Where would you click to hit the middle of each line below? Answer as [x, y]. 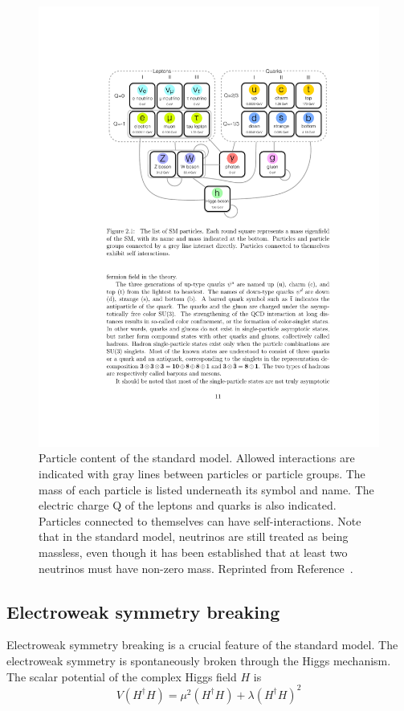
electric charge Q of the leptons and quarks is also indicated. [188, 505]
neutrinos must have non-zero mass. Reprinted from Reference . [196, 568]
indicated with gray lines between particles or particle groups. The [202, 474]
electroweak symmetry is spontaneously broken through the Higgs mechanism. [199, 661]
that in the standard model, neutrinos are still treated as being [194, 536]
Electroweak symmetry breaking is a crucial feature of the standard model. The [202, 645]
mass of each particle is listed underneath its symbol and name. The [206, 489]
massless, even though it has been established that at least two [193, 553]
